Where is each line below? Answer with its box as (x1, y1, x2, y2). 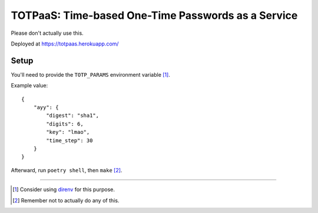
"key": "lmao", (46, 129, 90, 136)
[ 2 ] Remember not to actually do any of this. (12, 196, 120, 204)
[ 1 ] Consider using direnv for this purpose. (12, 186, 115, 193)
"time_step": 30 (46, 137, 93, 144)
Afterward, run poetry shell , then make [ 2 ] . (11, 166, 122, 173)
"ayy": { (33, 104, 59, 111)
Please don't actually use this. (11, 30, 84, 37)
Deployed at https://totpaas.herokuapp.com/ (11, 40, 119, 47)
